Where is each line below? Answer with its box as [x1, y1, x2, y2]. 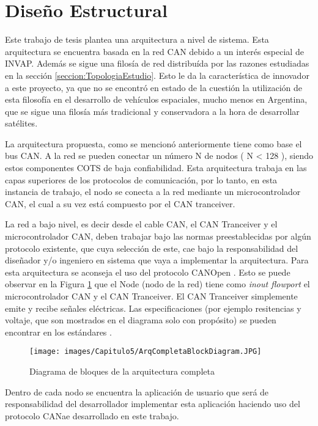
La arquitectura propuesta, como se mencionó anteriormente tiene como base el [5, 137, 302, 150]
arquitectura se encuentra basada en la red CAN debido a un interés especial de [5, 45, 304, 57]
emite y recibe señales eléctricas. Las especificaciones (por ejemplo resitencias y [5, 301, 301, 314]
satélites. [5, 117, 38, 130]
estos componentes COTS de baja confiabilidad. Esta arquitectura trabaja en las [5, 161, 307, 174]
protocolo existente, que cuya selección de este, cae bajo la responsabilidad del [5, 241, 298, 254]
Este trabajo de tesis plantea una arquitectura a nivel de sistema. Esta [5, 33, 269, 46]
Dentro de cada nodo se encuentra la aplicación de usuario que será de [5, 385, 269, 398]
